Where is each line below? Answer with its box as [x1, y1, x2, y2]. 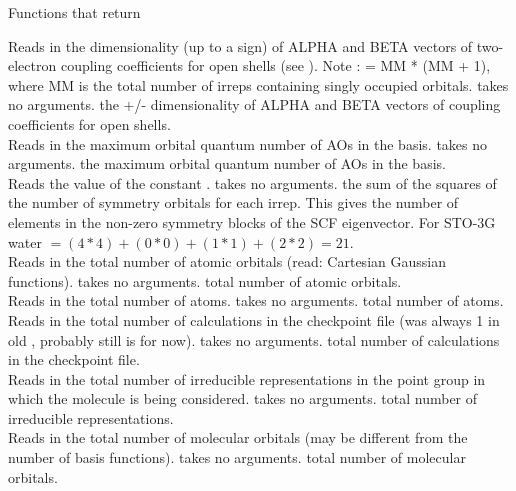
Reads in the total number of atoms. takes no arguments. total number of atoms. [8, 290, 504, 311]
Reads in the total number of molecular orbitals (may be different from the [8, 427, 468, 448]
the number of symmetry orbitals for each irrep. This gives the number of [8, 192, 459, 213]
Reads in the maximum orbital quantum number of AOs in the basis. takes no [8, 133, 487, 154]
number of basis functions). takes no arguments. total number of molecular [8, 447, 466, 468]
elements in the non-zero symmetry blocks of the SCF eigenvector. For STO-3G [8, 211, 496, 232]
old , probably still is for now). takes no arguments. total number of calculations [8, 329, 500, 350]
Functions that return [8, 2, 141, 22]
